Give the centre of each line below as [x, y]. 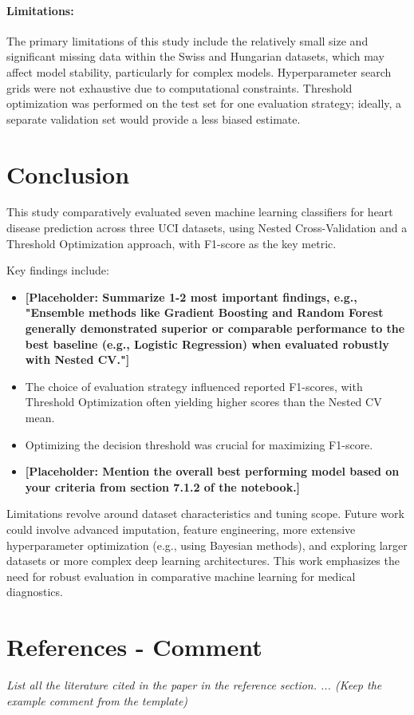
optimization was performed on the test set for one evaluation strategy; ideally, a [204, 103]
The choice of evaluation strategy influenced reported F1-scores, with [194, 386]
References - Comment [134, 647]
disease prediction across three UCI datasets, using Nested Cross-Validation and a [207, 228]
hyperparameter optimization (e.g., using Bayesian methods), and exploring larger [207, 545]
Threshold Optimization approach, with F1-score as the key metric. [172, 243]
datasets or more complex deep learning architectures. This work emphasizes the [203, 561]
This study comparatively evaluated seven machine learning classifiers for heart [200, 212]
